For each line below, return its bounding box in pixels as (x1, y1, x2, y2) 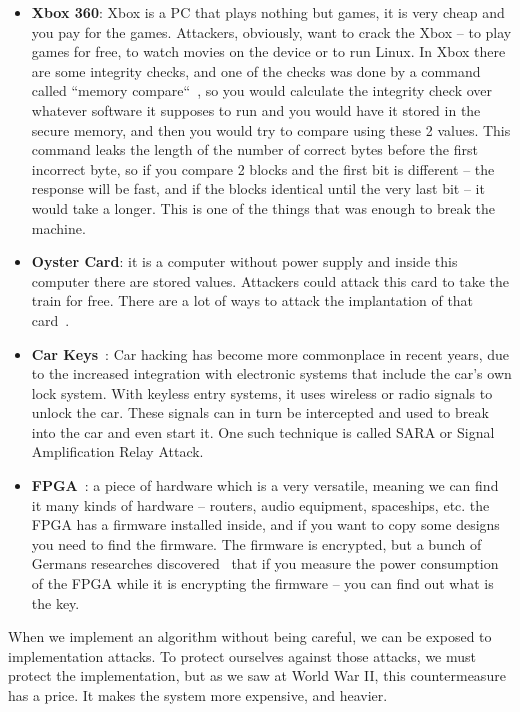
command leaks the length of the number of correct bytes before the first (31, 139, 478, 160)
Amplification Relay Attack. (31, 441, 204, 462)
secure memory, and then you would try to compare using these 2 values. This (31, 119, 511, 140)
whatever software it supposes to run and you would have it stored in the (31, 99, 481, 120)
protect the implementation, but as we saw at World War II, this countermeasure (8, 665, 506, 686)
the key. (31, 592, 80, 613)
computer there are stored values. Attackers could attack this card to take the (31, 270, 510, 291)
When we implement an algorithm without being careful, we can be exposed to (8, 626, 492, 647)
